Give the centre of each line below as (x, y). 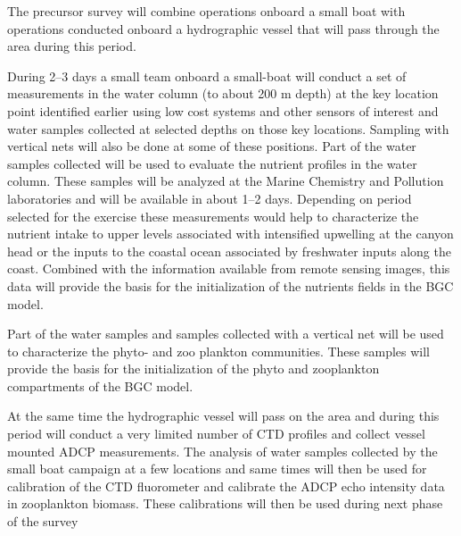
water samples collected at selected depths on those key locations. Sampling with (228, 128)
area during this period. (72, 46)
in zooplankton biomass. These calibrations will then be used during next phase (225, 503)
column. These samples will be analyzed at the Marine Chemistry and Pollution (226, 181)
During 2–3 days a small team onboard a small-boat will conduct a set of (207, 75)
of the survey (43, 521)
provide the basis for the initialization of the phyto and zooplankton (193, 368)
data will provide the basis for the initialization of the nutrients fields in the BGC (230, 285)
